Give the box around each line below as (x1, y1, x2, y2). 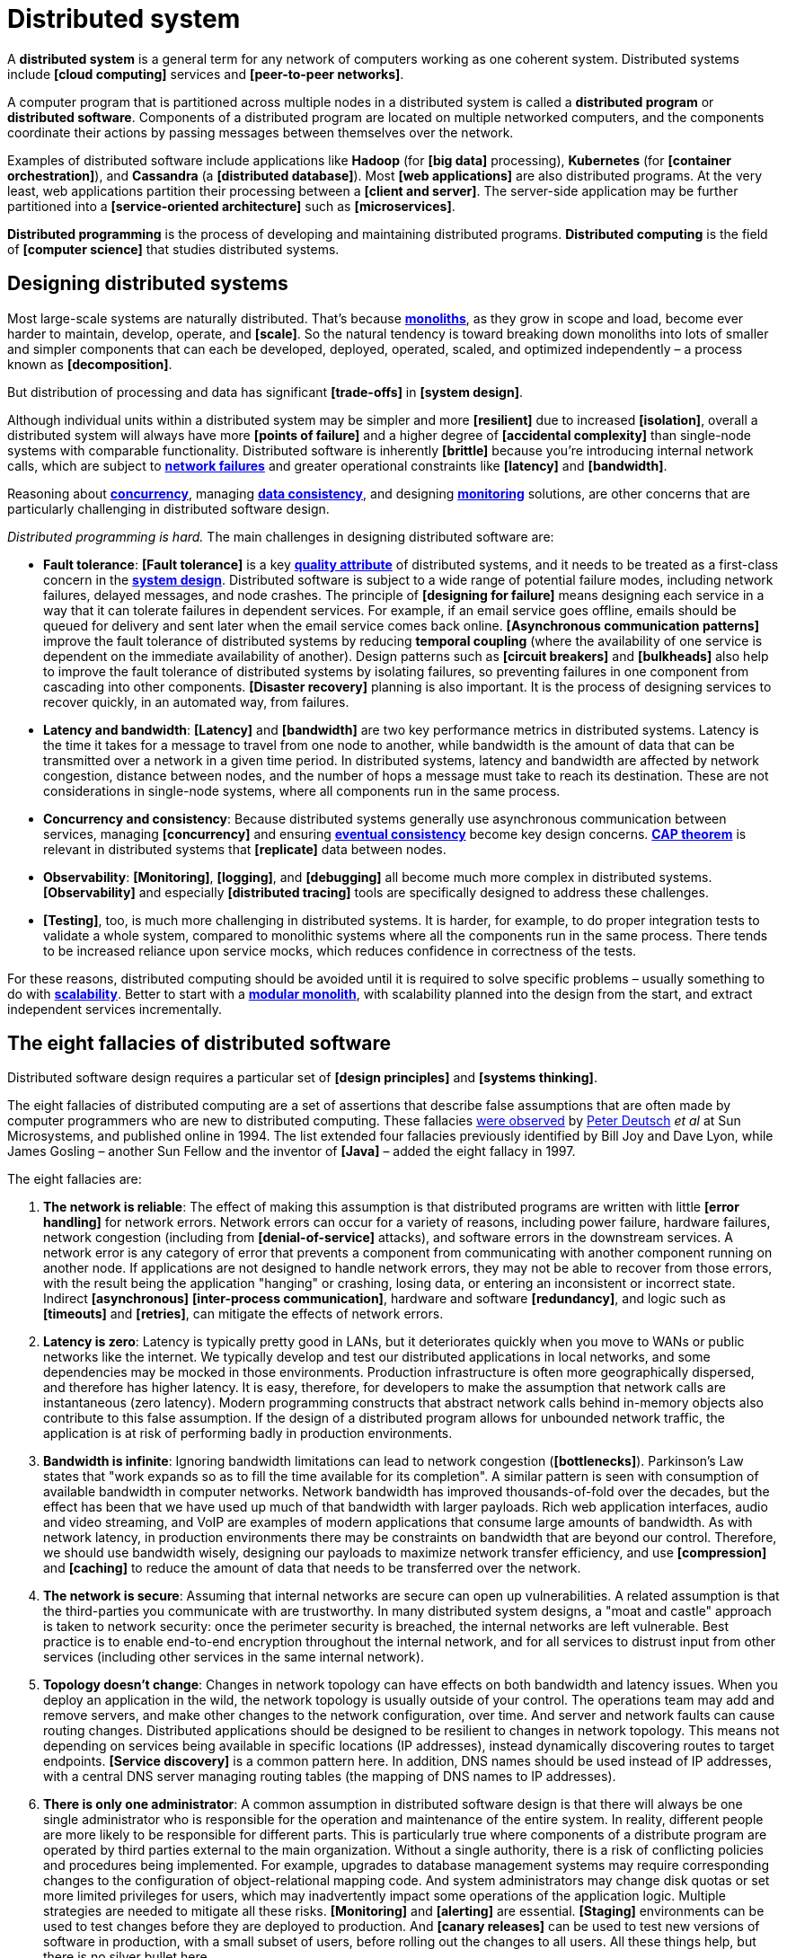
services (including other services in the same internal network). (43, 1649, 424, 1665)
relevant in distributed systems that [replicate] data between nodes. (43, 841, 447, 857)
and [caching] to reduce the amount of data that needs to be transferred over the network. (43, 1560, 581, 1576)
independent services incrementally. (7, 1001, 222, 1017)
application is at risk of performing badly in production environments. (43, 1425, 453, 1442)
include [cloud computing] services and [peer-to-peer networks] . (7, 66, 404, 82)
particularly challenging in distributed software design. (7, 500, 330, 516)
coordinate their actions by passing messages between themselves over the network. (7, 124, 514, 140)
